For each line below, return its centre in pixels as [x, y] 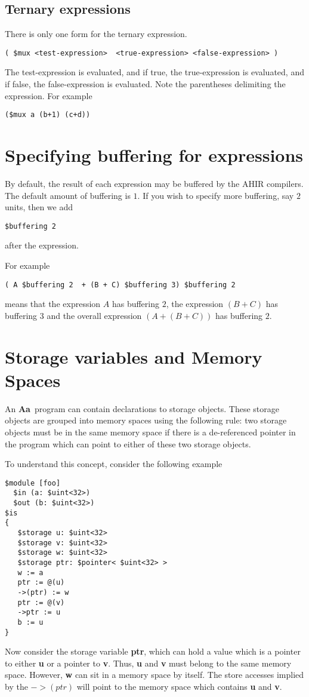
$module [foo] [33, 483]
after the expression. [42, 245]
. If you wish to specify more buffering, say [216, 195]
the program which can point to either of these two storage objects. [128, 443]
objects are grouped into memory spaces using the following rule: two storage [146, 420]
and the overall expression [94, 315]
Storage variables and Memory [134, 356]
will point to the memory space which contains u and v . [179, 687]
